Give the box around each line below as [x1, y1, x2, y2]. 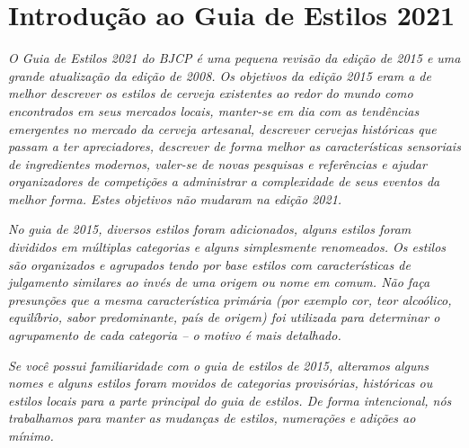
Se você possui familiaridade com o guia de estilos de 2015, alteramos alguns [8, 355, 429, 374]
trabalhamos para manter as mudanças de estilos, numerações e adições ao [8, 408, 416, 427]
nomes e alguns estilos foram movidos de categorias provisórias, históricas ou [8, 373, 433, 392]
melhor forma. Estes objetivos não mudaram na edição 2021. [8, 189, 342, 208]
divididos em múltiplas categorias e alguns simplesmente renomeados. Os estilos [8, 237, 447, 256]
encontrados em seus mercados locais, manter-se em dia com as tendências [8, 101, 420, 120]
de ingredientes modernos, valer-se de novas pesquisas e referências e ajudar [8, 154, 427, 173]
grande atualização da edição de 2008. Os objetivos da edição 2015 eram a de [8, 66, 431, 85]
